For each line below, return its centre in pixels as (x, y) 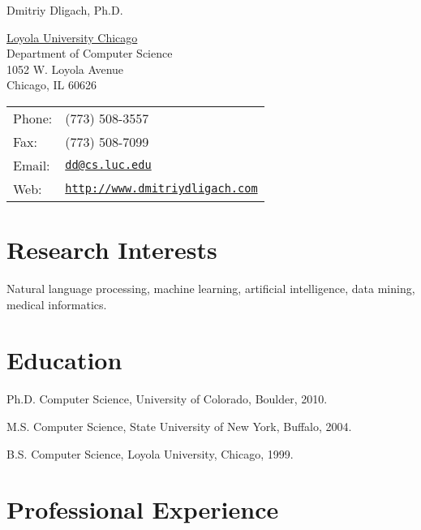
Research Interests (112, 250)
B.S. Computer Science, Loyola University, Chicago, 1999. (150, 453)
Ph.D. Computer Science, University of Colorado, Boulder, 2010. (167, 399)
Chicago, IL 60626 (52, 85)
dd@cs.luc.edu (108, 165)
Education (64, 360)
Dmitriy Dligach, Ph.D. (65, 10)
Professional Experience (143, 509)
